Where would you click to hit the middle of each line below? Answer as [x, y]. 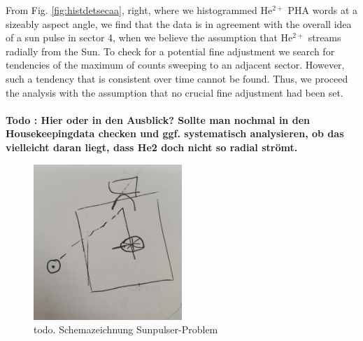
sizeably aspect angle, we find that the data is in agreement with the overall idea [179, 23]
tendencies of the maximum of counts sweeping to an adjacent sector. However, [175, 65]
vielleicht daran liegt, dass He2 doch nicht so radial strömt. [152, 147]
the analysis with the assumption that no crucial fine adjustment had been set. [175, 92]
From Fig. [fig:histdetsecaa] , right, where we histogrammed [131, 10]
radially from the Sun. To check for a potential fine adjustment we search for [170, 51]
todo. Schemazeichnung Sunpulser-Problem [126, 329]
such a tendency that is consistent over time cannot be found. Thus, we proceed [177, 78]
